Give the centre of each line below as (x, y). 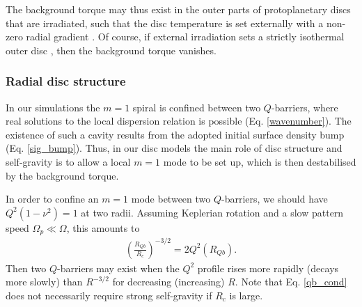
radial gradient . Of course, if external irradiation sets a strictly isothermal (185, 37)
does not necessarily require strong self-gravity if (109, 295)
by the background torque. (62, 175)
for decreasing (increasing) (168, 282)
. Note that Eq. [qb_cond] (291, 282)
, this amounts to (103, 227)
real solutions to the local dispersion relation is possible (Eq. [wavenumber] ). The (179, 121)
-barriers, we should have (275, 199)
